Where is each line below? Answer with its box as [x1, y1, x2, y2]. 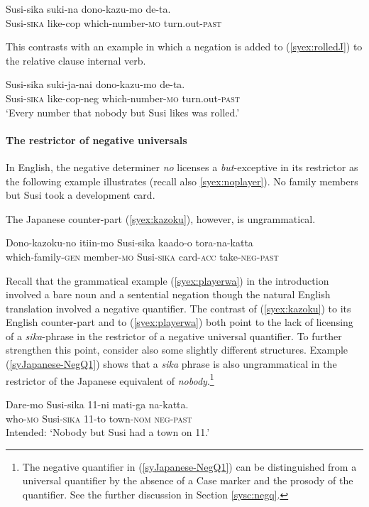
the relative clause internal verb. [6, 53, 146, 67]
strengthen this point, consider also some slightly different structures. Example [6, 342, 348, 357]
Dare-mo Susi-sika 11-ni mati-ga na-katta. [6, 396, 189, 411]
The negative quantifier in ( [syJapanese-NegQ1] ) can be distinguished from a [22, 459, 357, 474]
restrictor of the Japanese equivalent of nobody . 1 [6, 371, 214, 388]
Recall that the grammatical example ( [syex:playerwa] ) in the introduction [6, 273, 329, 288]
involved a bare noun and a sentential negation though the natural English [6, 287, 331, 302]
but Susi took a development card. [6, 187, 155, 202]
